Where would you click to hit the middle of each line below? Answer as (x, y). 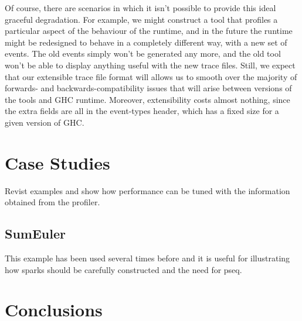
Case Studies (57, 162)
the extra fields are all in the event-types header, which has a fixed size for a (142, 111)
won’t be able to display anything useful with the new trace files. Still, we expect (150, 65)
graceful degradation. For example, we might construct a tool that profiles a (141, 19)
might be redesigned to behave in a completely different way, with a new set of (146, 42)
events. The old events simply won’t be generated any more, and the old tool (143, 53)
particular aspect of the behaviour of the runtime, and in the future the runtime (149, 31)
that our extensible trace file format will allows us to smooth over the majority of (151, 76)
